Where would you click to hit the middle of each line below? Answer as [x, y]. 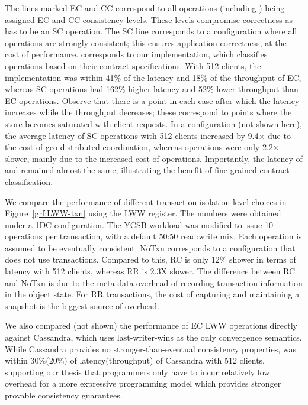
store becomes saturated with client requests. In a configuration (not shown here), [153, 123]
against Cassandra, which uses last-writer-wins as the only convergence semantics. [153, 337]
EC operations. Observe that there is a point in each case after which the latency [152, 100]
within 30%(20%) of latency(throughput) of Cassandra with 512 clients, [135, 360]
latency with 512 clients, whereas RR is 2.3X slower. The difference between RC [150, 271]
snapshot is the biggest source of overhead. [82, 305]
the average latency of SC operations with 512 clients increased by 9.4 [132, 135]
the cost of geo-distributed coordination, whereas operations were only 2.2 [139, 147]
